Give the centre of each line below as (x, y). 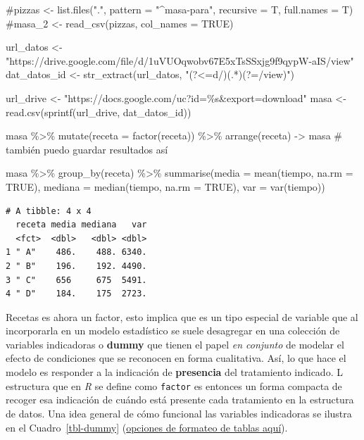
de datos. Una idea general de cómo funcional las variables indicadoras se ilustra (179, 413)
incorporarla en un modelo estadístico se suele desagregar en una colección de (173, 331)
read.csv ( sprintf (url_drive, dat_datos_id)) (99, 112)
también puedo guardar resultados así (87, 149)
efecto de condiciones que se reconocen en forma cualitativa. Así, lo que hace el (176, 358)
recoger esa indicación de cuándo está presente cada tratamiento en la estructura (180, 400)
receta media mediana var (81, 225)
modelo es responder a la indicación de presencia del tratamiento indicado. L (174, 372)
